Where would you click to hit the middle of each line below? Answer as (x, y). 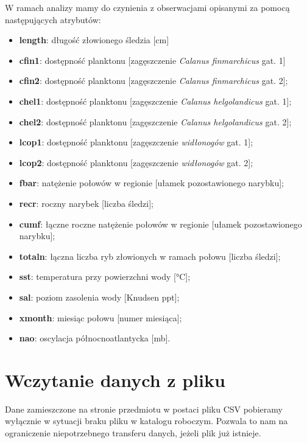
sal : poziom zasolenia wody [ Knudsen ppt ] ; (99, 297)
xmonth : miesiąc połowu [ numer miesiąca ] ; (101, 317)
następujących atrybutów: (53, 19)
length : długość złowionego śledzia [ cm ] (94, 40)
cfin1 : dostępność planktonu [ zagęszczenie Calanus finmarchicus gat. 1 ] (152, 60)
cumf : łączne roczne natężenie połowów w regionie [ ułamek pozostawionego (161, 224)
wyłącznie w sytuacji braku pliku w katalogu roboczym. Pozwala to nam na (146, 421)
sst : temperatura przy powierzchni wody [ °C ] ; (105, 277)
